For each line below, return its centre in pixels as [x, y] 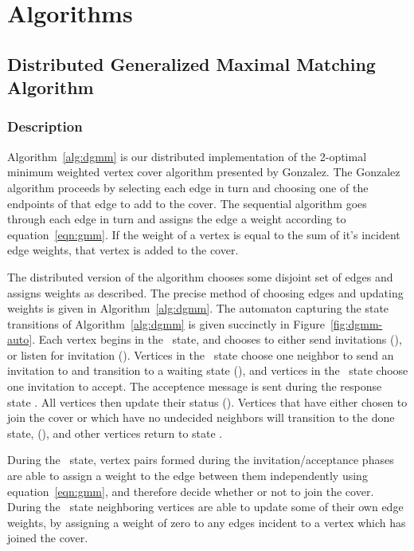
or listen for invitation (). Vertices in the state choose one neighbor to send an [201, 354]
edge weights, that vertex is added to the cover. [123, 250]
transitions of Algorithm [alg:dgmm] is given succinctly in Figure [166, 323]
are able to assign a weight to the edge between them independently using [187, 476]
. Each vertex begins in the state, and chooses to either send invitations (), [217, 339]
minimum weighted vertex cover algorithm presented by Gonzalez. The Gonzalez [204, 172]
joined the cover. [48, 538]
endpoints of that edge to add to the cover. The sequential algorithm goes [187, 203]
